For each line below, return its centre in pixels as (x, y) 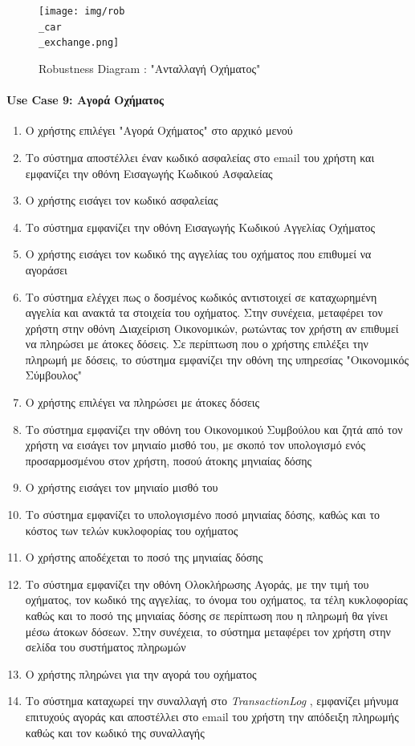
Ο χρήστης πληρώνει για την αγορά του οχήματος (141, 673)
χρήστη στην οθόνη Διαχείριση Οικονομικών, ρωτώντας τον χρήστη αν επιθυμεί (212, 328)
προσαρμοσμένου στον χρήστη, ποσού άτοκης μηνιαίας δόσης (169, 460)
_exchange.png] (79, 43)
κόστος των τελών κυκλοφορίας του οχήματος (132, 530)
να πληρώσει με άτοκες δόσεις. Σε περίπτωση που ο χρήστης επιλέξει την (197, 344)
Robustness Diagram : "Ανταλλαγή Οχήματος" (150, 68)
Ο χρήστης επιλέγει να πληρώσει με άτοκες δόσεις (142, 402)
